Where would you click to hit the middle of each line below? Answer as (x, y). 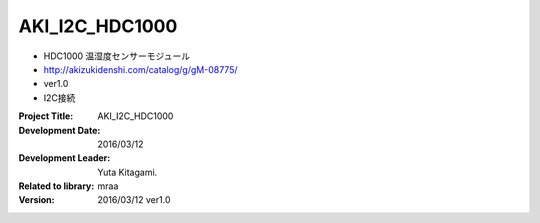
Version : (36, 200)
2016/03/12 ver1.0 (134, 200)
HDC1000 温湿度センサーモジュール (116, 56)
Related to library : (56, 186)
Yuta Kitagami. (127, 172)
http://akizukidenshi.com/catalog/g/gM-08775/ (141, 69)
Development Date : (59, 130)
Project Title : (46, 116)
